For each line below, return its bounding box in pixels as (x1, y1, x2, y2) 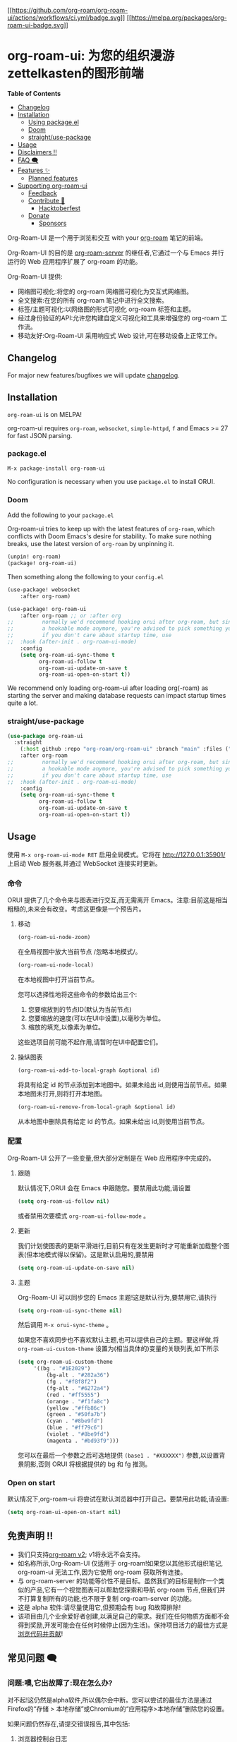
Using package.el (28, 118, 80, 126)
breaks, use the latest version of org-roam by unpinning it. (7, 540, 174, 548)
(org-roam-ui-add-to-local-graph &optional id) (17, 1067, 160, 1074)
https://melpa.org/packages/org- (130, 13, 227, 22)
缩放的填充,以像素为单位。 (28, 1022, 104, 1031)
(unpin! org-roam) (7, 553, 61, 560)
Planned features (28, 174, 78, 182)
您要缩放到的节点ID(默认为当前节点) (28, 1005, 132, 1013)
